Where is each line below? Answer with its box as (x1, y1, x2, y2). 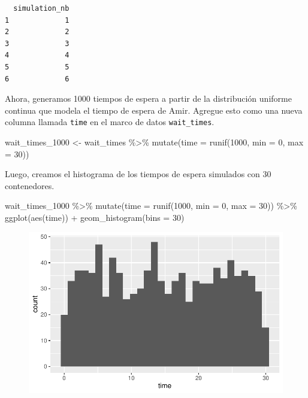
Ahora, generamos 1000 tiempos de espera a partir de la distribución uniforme (5, 92, 292, 105)
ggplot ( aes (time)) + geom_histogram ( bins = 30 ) (5, 211, 185, 223)
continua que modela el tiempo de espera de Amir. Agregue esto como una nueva (5, 104, 303, 116)
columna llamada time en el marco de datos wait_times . (5, 116, 215, 128)
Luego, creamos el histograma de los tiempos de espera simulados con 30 (5, 168, 271, 180)
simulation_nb (13, 4, 70, 13)
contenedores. (5, 179, 55, 192)
